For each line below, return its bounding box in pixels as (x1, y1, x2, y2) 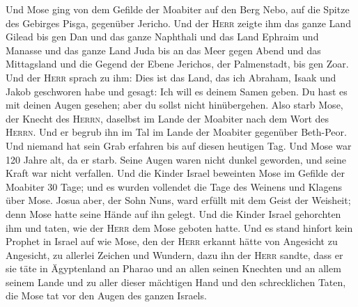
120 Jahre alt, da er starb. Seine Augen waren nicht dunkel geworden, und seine (6, 152, 346, 166)
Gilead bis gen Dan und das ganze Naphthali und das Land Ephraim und (6, 29, 319, 44)
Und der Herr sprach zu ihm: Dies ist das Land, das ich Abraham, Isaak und (6, 70, 336, 84)
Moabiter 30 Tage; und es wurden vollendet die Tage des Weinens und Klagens (6, 179, 342, 194)
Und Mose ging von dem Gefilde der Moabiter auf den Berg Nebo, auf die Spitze (6, 2, 350, 16)
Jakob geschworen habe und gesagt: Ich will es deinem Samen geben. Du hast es (6, 84, 348, 98)
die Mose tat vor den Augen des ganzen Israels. (6, 288, 207, 303)
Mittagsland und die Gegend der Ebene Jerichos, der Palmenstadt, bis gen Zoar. (6, 56, 349, 71)
